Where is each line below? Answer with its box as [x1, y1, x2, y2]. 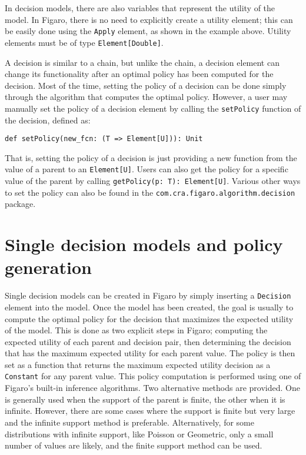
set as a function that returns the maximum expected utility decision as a [5, 358, 271, 370]
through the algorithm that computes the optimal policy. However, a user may [5, 91, 288, 103]
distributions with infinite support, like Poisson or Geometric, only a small [5, 427, 274, 440]
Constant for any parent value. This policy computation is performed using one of [5, 370, 301, 382]
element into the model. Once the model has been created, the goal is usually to [5, 300, 294, 313]
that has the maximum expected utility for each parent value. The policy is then [5, 347, 295, 359]
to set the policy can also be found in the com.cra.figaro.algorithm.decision [5, 186, 295, 198]
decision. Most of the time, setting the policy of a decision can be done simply [5, 79, 287, 91]
